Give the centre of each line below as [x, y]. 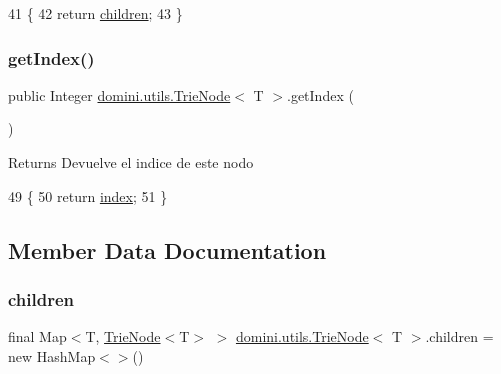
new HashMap [52, 355]
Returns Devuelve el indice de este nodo [131, 162]
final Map [37, 336]
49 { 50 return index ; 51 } [88, 195]
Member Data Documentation [167, 249]
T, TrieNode [123, 336]
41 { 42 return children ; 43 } [95, 13]
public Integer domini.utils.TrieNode [119, 94]
